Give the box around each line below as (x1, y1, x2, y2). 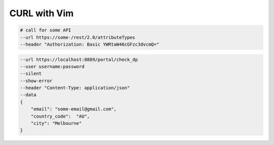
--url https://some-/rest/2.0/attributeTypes (20, 34, 135, 40)
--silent (20, 71, 42, 77)
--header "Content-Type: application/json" (20, 85, 130, 91)
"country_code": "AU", (30, 113, 90, 119)
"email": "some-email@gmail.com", (30, 106, 117, 112)
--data (20, 92, 37, 98)
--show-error (20, 78, 53, 84)
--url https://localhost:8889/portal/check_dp (20, 56, 138, 62)
